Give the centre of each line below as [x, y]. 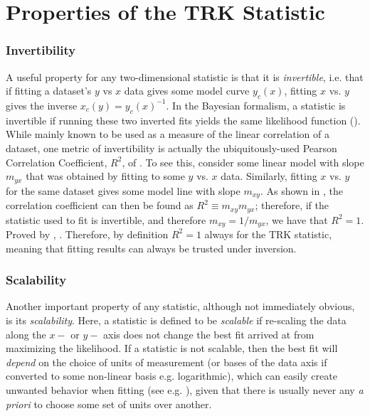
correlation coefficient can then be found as [100, 205]
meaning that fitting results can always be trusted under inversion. [151, 248]
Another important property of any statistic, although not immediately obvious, [180, 306]
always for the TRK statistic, [268, 234]
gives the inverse [42, 105]
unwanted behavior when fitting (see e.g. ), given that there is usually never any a [185, 389]
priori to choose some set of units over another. [109, 404]
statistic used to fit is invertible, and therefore [106, 219]
